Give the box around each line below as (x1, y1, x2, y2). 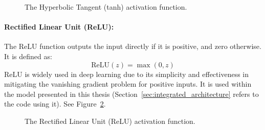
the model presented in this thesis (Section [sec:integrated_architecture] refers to (4, 88, 259, 99)
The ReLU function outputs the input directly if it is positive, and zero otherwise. (4, 41, 261, 51)
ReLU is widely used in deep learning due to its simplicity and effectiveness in (4, 68, 249, 79)
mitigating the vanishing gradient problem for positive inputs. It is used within (4, 79, 252, 89)
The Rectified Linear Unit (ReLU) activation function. (25, 115, 195, 126)
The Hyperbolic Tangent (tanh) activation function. (25, 2, 187, 12)
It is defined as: (4, 50, 52, 61)
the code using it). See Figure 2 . (4, 98, 106, 109)
